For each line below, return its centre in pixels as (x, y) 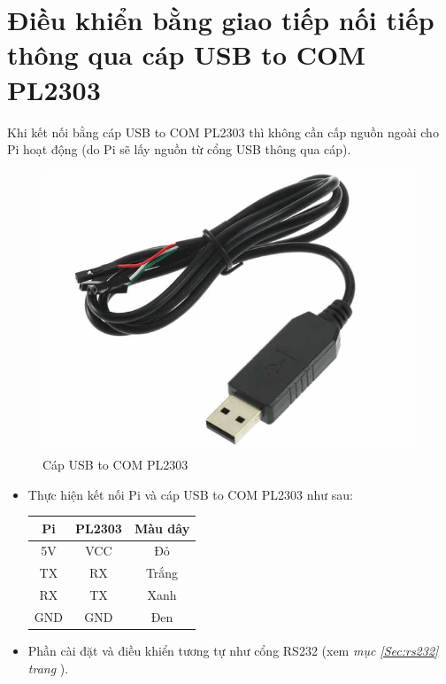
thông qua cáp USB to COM (186, 54)
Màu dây (162, 528)
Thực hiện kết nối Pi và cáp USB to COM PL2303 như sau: (190, 494)
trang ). (48, 668)
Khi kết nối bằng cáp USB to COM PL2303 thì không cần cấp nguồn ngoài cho (223, 132)
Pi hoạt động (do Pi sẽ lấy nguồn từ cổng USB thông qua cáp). (179, 149)
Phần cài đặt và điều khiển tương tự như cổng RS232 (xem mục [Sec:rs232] (233, 651)
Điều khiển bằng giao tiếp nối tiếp (221, 20)
